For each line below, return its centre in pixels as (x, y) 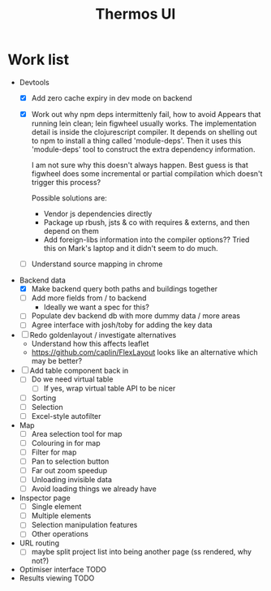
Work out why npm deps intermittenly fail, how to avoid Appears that (146, 114)
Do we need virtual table (72, 379)
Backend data (43, 280)
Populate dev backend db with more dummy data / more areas (136, 316)
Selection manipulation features (84, 525)
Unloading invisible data (72, 479)
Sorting (44, 398)
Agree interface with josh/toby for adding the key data (122, 325)
